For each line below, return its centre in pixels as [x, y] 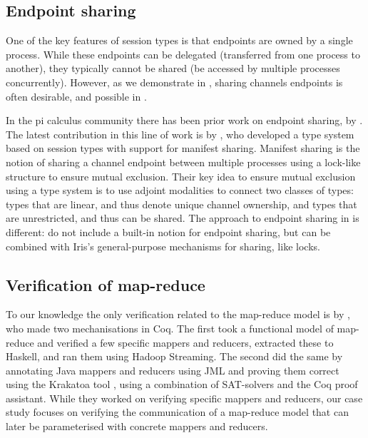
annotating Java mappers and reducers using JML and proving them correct [173, 370]
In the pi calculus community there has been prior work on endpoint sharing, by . [184, 120]
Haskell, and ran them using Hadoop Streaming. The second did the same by [174, 356]
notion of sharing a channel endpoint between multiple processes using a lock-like [183, 162]
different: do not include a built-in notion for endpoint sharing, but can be [168, 231]
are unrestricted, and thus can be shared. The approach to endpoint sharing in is [183, 218]
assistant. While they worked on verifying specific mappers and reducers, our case [184, 398]
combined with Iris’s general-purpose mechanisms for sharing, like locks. [163, 246]
